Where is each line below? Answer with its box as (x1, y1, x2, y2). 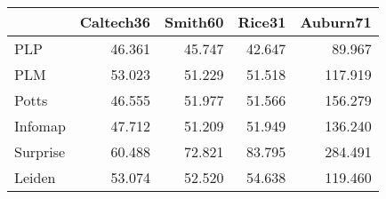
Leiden (14, 167, 56, 187)
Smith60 (165, 12, 224, 32)
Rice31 (237, 12, 286, 32)
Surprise (14, 141, 66, 162)
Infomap (14, 115, 66, 136)
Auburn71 (300, 12, 372, 32)
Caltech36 (79, 12, 151, 32)
